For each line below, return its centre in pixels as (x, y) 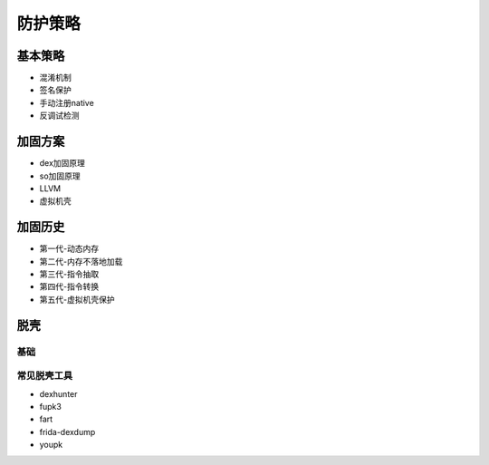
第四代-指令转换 (69, 286)
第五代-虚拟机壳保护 (77, 299)
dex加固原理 (62, 163)
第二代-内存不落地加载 (81, 261)
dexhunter (58, 393)
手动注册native (67, 102)
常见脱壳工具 (45, 376)
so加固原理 (60, 176)
